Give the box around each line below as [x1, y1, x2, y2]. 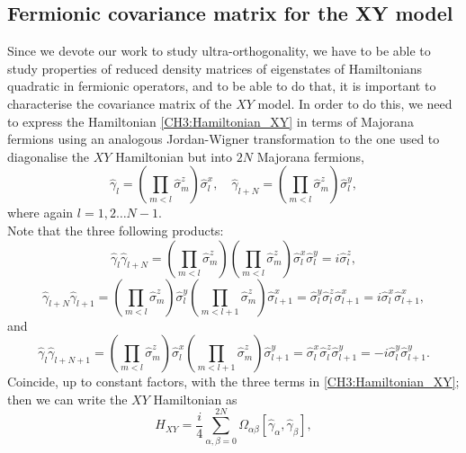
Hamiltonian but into [115, 147, 233, 165]
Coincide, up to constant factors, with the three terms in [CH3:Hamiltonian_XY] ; [7, 372, 460, 391]
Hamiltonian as [153, 389, 237, 408]
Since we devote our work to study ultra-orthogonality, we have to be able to [7, 41, 431, 60]
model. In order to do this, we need [257, 93, 453, 112]
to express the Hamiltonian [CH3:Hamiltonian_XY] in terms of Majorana [7, 111, 414, 130]
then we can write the [7, 389, 128, 408]
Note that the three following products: [7, 220, 224, 239]
